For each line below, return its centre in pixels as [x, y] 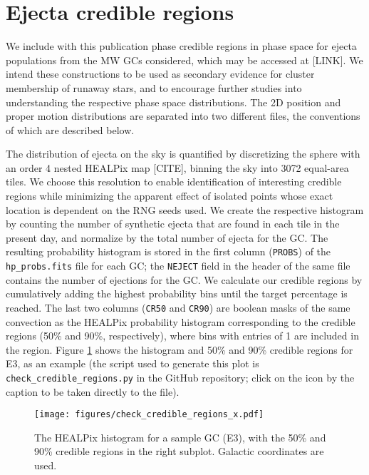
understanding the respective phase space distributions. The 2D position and [173, 102]
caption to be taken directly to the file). [93, 391]
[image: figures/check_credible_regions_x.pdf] [149, 415]
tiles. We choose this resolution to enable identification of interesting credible [174, 182]
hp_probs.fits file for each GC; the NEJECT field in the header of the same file [178, 266]
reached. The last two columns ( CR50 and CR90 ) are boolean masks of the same [178, 307]
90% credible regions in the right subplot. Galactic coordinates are [179, 451]
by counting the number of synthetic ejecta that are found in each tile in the [173, 224]
